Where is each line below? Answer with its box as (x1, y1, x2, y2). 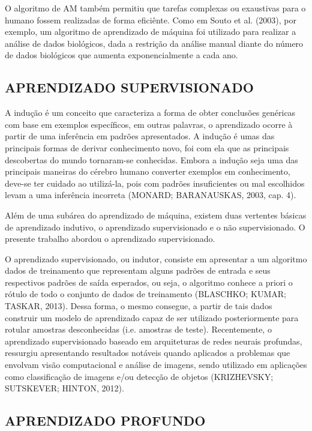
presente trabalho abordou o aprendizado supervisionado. (5, 232, 215, 245)
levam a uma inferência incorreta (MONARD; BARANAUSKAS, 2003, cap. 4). (5, 188, 296, 201)
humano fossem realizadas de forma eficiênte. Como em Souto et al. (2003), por (5, 13, 297, 26)
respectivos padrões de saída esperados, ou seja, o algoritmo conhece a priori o (5, 276, 293, 288)
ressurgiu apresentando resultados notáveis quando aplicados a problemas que (5, 346, 290, 359)
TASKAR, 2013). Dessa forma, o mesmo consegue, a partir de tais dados (5, 300, 272, 312)
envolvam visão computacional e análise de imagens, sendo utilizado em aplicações (5, 358, 307, 371)
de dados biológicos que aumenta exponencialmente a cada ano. (5, 49, 238, 61)
